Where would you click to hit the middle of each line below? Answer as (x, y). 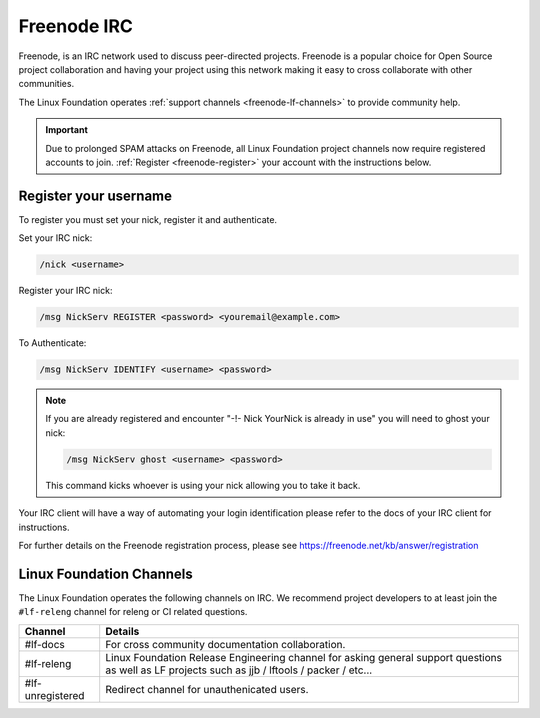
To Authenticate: (52, 343)
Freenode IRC (76, 26)
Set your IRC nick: (55, 238)
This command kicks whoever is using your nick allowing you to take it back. (203, 485)
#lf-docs (44, 644)
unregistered (54, 695)
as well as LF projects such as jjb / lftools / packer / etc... (239, 670)
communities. (46, 84)
